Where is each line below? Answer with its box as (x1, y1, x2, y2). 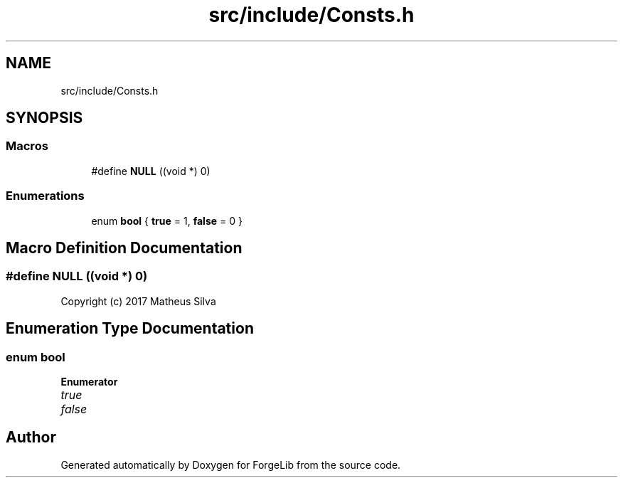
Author (6, 428, 56, 447)
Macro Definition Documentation (6, 238, 243, 257)
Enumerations (6, 189, 85, 203)
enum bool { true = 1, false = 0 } (91, 214, 243, 227)
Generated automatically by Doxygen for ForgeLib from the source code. (60, 458, 401, 471)
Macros (6, 139, 48, 154)
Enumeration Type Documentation (6, 319, 254, 338)
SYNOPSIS (6, 109, 83, 127)
